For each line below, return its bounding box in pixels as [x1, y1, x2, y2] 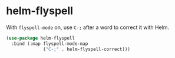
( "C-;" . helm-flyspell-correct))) [43, 46, 131, 52]
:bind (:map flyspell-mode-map [11, 40, 88, 47]
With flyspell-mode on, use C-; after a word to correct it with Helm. [6, 24, 170, 31]
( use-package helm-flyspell [6, 35, 75, 41]
